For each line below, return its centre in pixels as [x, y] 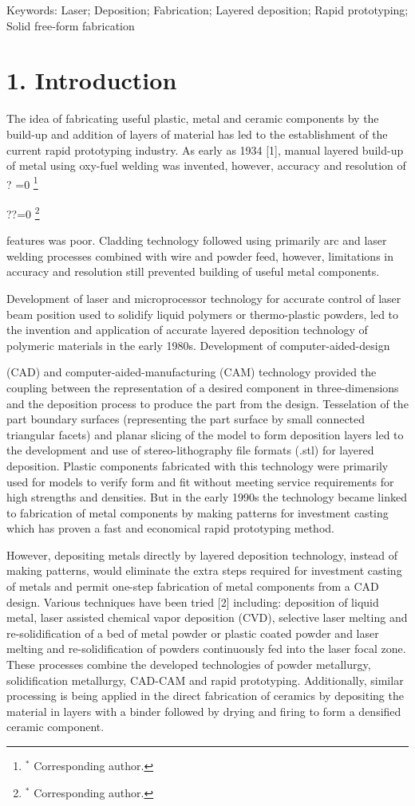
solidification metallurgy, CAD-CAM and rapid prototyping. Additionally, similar [205, 680]
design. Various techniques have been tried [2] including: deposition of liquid [193, 602]
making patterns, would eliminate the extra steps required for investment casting [204, 570]
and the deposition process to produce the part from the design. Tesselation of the [207, 403]
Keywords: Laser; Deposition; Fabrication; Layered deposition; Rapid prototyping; [207, 10]
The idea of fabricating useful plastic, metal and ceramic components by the [193, 118]
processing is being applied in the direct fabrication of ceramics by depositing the [205, 696]
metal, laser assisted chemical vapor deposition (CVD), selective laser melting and [207, 617]
